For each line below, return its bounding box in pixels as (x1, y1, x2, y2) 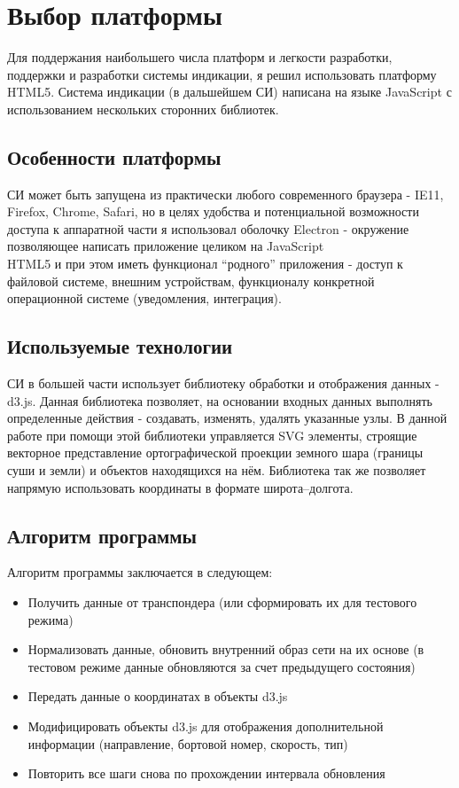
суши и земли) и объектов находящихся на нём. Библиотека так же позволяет (7, 461, 426, 480)
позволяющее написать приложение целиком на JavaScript (7, 237, 324, 255)
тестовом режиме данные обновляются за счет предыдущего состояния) (27, 657, 416, 675)
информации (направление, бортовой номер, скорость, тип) (27, 734, 348, 753)
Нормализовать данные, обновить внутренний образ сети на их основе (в (27, 640, 424, 659)
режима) (27, 610, 74, 628)
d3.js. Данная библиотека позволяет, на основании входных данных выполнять (7, 391, 432, 410)
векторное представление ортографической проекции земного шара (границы (7, 443, 424, 462)
